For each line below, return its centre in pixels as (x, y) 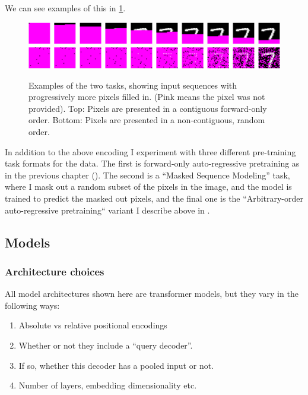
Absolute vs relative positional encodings (93, 325)
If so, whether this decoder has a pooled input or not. (116, 365)
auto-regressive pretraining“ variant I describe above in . (107, 210)
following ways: (32, 305)
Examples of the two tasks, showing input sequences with (133, 85)
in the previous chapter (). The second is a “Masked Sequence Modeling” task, (147, 175)
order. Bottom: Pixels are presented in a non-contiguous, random (147, 120)
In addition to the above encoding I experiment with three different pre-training (150, 151)
